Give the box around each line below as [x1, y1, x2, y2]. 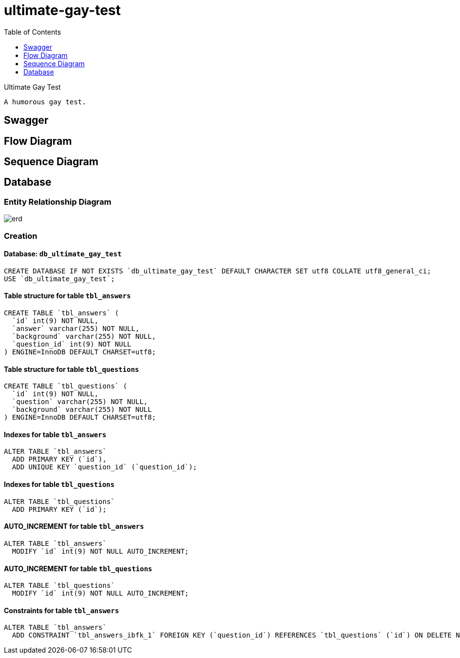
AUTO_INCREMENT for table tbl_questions [4, 564, 153, 573]
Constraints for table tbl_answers [4, 606, 119, 615]
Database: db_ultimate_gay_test [4, 250, 122, 258]
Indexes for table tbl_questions [4, 480, 115, 489]
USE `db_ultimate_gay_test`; [4, 274, 115, 283]
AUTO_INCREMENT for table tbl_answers [4, 522, 144, 531]
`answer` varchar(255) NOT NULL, [12, 325, 140, 333]
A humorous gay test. [4, 97, 86, 106]
